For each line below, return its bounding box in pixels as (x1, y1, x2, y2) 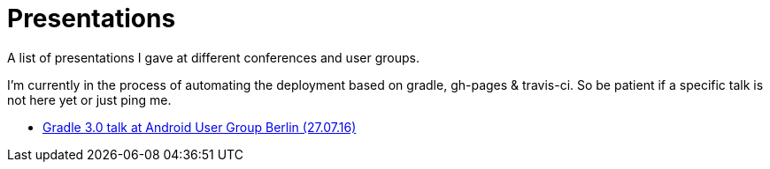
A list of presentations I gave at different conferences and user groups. (7, 49, 420, 65)
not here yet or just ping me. (7, 92, 172, 107)
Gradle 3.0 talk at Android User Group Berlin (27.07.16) (42, 119, 357, 135)
